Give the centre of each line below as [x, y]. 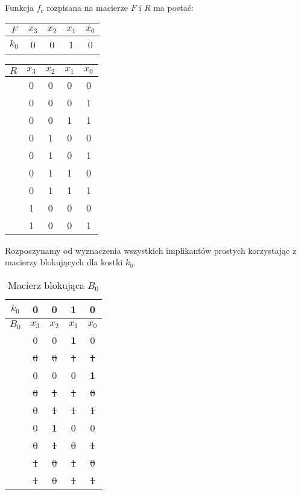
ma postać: [173, 7]
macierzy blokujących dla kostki [64, 262]
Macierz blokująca [46, 285]
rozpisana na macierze [87, 7]
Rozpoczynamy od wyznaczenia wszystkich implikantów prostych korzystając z [151, 250]
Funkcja [20, 7]
